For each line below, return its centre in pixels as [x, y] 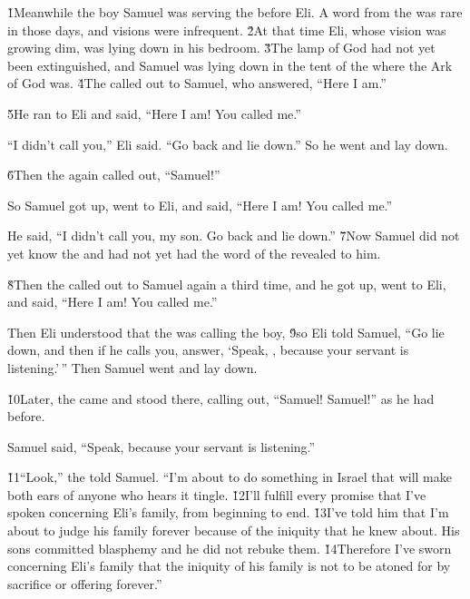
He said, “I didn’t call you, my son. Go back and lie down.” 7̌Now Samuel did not [234, 236]
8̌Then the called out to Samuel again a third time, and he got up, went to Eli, [227, 284]
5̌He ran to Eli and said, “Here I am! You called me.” [154, 113]
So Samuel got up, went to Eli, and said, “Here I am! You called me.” [200, 205]
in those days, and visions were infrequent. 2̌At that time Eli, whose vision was [227, 29]
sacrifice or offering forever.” [85, 583]
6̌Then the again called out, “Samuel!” [114, 175]
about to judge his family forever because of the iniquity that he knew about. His [234, 530]
